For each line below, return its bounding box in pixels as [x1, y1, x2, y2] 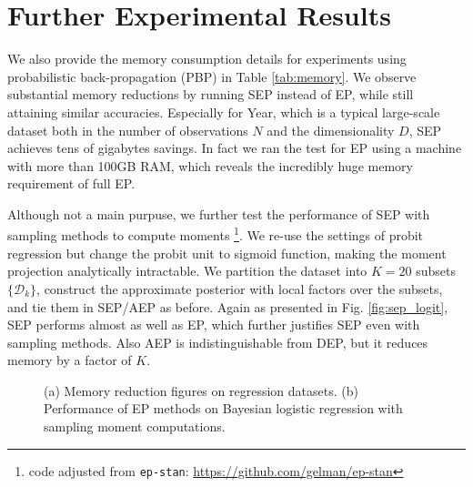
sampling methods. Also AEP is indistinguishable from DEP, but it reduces [7, 332, 428, 351]
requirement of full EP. [7, 174, 136, 193]
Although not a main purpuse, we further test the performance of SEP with [7, 204, 430, 223]
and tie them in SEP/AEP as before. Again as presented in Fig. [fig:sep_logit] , [7, 297, 448, 316]
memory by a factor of [7, 350, 132, 370]
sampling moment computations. [44, 417, 226, 436]
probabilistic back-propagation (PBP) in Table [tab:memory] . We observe [7, 66, 417, 86]
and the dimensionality [267, 120, 395, 139]
